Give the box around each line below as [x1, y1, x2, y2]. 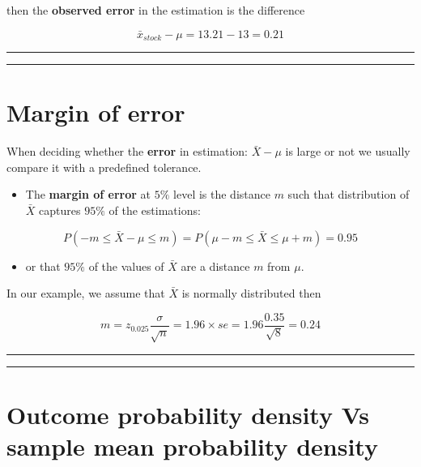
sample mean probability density [6, 429, 378, 462]
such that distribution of [287, 186, 410, 203]
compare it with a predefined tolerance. [6, 158, 202, 175]
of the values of [88, 257, 164, 274]
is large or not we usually [285, 143, 410, 160]
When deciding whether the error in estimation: [6, 143, 248, 160]
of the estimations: [108, 201, 201, 218]
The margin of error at [25, 186, 151, 203]
